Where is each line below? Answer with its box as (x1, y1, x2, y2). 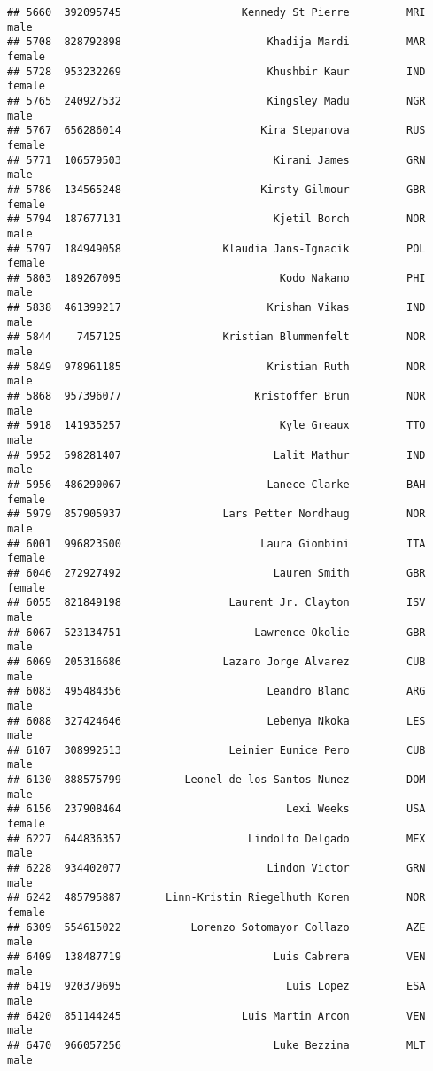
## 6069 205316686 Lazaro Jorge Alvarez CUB (7, 655, 426, 668)
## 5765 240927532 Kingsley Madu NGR (7, 94, 426, 107)
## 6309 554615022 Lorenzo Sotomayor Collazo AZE (7, 920, 426, 934)
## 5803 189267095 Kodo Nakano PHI (7, 271, 426, 284)
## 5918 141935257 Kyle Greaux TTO (7, 419, 426, 432)
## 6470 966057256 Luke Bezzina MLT (7, 1038, 426, 1052)
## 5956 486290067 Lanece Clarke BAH (7, 478, 426, 491)
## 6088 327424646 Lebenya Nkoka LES (7, 714, 426, 727)
